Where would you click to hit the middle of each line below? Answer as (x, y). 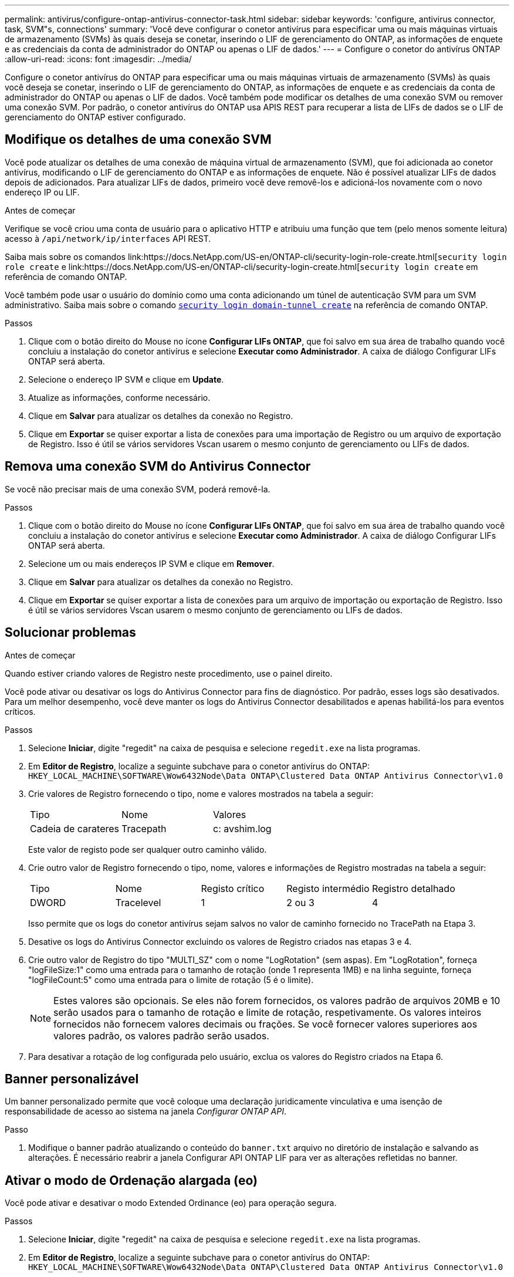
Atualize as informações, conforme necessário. (119, 397)
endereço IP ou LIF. (42, 192)
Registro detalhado (414, 888)
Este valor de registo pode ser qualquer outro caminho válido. (148, 849)
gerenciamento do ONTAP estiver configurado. (95, 117)
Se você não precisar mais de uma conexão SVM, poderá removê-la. (138, 489)
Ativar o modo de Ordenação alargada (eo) (131, 1180)
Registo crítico (233, 888)
